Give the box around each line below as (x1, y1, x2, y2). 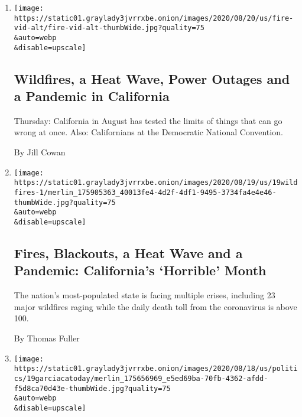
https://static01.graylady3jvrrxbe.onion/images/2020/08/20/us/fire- (14, 14, 294, 22)
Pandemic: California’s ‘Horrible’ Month (14, 261, 267, 279)
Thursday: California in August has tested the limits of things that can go (14, 114, 282, 126)
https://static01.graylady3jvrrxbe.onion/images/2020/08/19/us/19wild (14, 178, 298, 187)
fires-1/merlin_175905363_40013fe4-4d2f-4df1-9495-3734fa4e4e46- (14, 188, 277, 197)
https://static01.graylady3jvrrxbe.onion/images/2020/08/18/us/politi (14, 364, 298, 373)
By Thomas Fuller (14, 331, 80, 344)
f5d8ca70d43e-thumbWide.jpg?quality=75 (14, 384, 171, 393)
